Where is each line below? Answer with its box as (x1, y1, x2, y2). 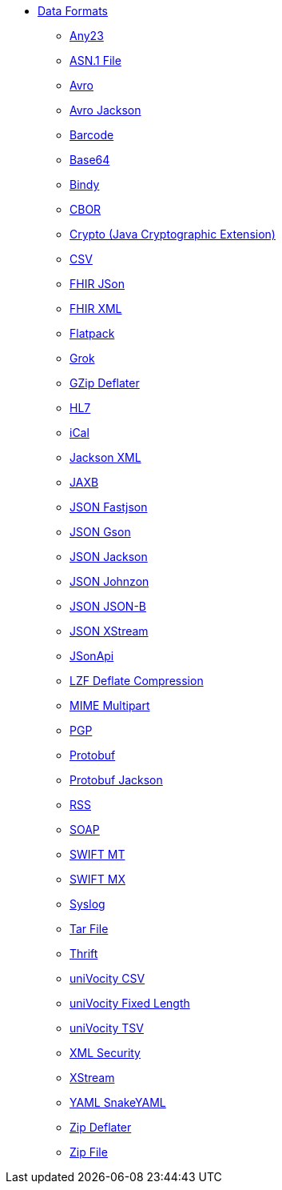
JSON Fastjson (70, 500, 148, 514)
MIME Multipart (70, 699, 150, 712)
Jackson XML (70, 451, 141, 464)
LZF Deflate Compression (70, 674, 204, 687)
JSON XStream (70, 624, 149, 638)
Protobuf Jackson (70, 773, 163, 787)
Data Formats (38, 4, 108, 18)
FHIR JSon (70, 277, 125, 290)
